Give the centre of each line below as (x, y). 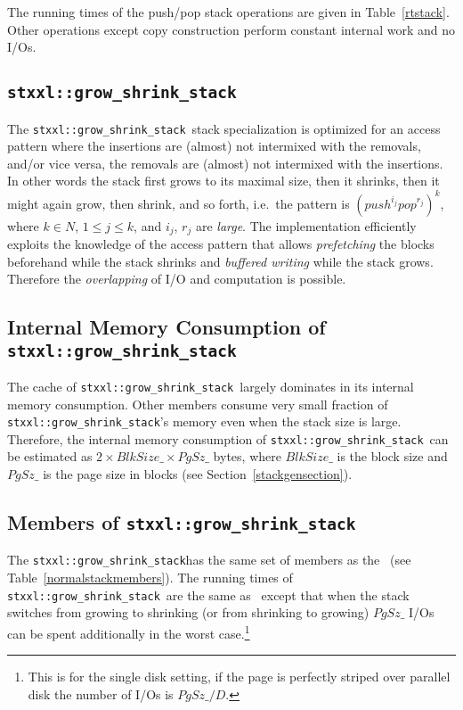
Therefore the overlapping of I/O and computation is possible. (177, 279)
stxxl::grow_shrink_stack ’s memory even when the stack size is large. (204, 421)
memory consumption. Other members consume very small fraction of (198, 404)
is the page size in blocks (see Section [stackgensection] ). (198, 474)
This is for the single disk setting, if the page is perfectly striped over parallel (239, 677)
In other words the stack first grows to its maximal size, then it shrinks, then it (223, 181)
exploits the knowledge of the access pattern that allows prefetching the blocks (221, 243)
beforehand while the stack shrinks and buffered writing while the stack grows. (220, 261)
